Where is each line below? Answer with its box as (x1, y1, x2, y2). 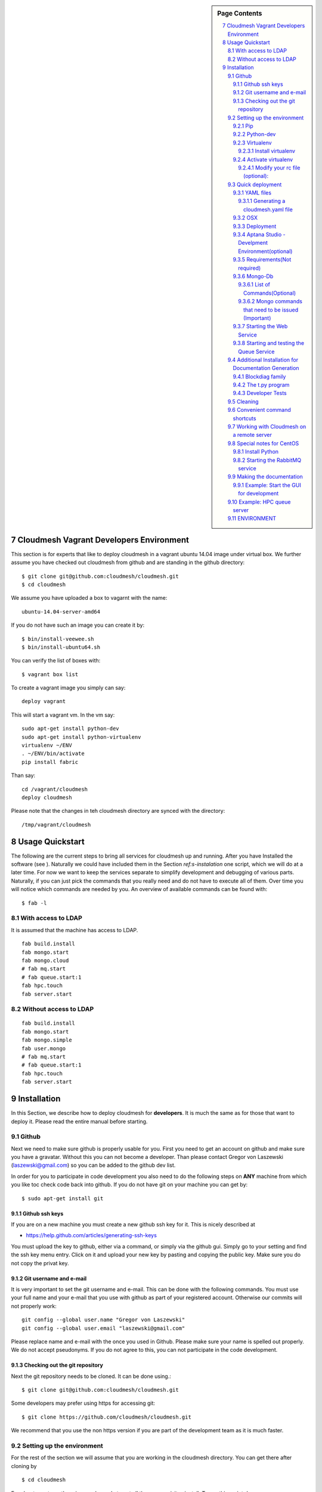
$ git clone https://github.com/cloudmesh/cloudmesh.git (21, 1413, 192, 1420)
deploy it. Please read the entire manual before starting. (11, 1118, 148, 1125)
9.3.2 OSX (233, 214, 258, 221)
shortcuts (233, 415, 256, 422)
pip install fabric (21, 759, 79, 765)
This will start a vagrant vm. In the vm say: (11, 711, 115, 719)
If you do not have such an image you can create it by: (11, 621, 145, 629)
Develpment (238, 239, 268, 246)
